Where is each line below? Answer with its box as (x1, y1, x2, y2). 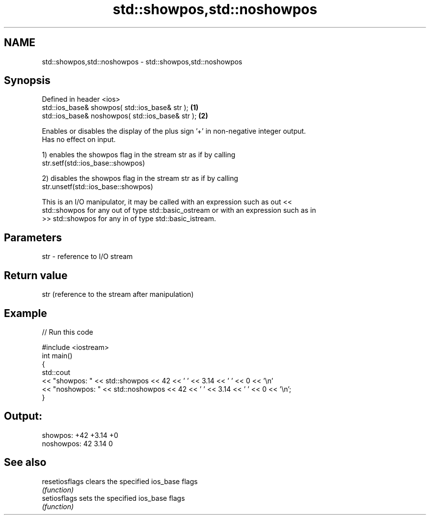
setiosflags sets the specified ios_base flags (42, 493, 185, 502)
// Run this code (42, 327, 93, 336)
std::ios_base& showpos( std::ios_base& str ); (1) (42, 103, 199, 112)
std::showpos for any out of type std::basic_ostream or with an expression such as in (42, 206, 316, 215)
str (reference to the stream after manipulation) (42, 290, 194, 299)
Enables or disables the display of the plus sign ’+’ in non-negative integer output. (42, 127, 306, 136)
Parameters (4, 231, 62, 244)
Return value (4, 269, 68, 282)
